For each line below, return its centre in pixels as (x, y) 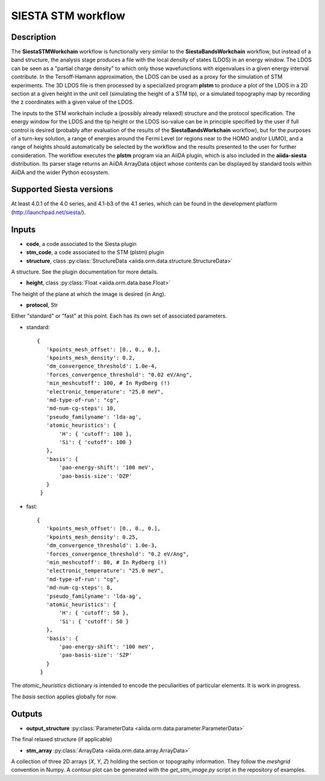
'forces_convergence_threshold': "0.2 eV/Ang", (118, 554)
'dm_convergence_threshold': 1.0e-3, (102, 546)
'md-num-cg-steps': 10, (81, 409)
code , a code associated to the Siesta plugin (81, 243)
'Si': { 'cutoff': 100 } (96, 442)
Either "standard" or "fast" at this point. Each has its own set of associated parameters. (119, 316)
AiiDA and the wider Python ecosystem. (60, 172)
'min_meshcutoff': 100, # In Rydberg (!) (108, 383)
